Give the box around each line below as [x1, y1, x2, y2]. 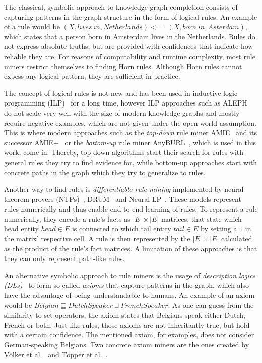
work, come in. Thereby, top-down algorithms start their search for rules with [4, 147, 244, 158]
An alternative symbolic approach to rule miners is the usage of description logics [4, 270, 256, 280]
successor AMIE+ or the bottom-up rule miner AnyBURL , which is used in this [4, 137, 256, 147]
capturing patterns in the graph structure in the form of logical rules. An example [4, 11, 257, 22]
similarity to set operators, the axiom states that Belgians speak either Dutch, [4, 309, 245, 320]
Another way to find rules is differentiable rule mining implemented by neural [4, 184, 244, 194]
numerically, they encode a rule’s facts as [4, 213, 130, 224]
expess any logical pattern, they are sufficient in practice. [4, 71, 180, 81]
